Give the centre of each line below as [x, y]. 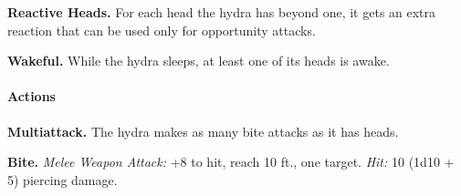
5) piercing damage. [63, 179]
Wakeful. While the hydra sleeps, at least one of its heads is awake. [199, 61]
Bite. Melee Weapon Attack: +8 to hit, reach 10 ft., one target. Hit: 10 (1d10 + [231, 162]
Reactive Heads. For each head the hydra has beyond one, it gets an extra [222, 12]
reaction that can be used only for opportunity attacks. [162, 30]
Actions [31, 96]
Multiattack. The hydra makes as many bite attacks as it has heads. [203, 131]
